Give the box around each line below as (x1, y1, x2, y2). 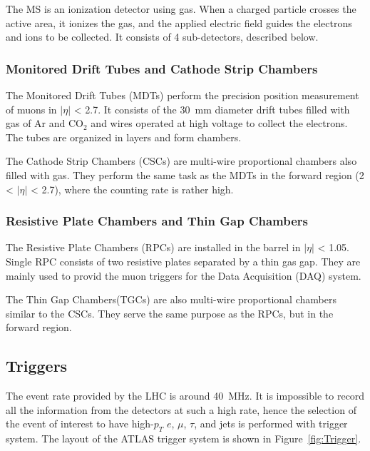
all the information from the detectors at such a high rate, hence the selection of (6, 402, 356, 417)
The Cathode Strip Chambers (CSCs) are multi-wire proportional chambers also (6, 153, 357, 168)
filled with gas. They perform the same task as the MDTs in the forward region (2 (6, 167, 364, 182)
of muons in (6, 101, 57, 116)
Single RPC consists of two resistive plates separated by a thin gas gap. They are (6, 253, 361, 268)
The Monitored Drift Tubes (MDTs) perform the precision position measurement (6, 88, 359, 102)
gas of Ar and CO (6, 116, 84, 131)
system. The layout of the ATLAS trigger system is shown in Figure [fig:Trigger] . (6, 431, 361, 446)
